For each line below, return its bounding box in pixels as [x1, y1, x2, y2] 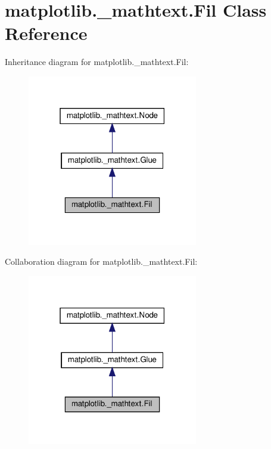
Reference [5, 21, 88, 45]
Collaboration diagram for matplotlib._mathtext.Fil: [5, 255, 198, 268]
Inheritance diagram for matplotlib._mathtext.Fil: [5, 55, 189, 68]
